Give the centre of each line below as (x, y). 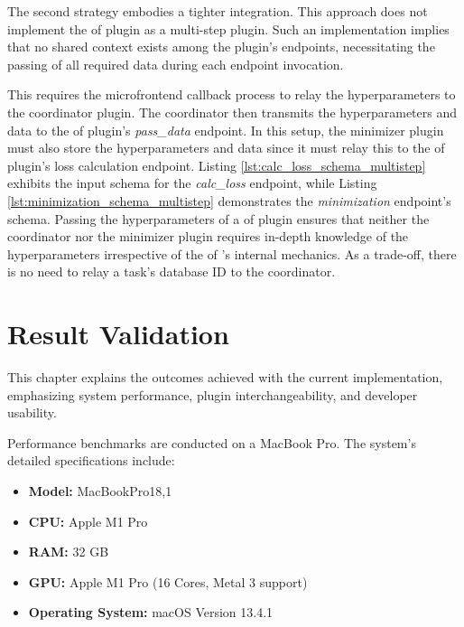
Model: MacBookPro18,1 (100, 491)
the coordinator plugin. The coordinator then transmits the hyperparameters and (232, 112)
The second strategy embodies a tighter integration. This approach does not (218, 11)
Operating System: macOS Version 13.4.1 (151, 612)
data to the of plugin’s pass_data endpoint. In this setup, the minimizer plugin (226, 130)
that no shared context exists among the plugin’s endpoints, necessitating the (221, 47)
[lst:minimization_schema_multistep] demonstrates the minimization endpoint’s (229, 200)
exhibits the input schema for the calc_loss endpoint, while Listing (192, 183)
